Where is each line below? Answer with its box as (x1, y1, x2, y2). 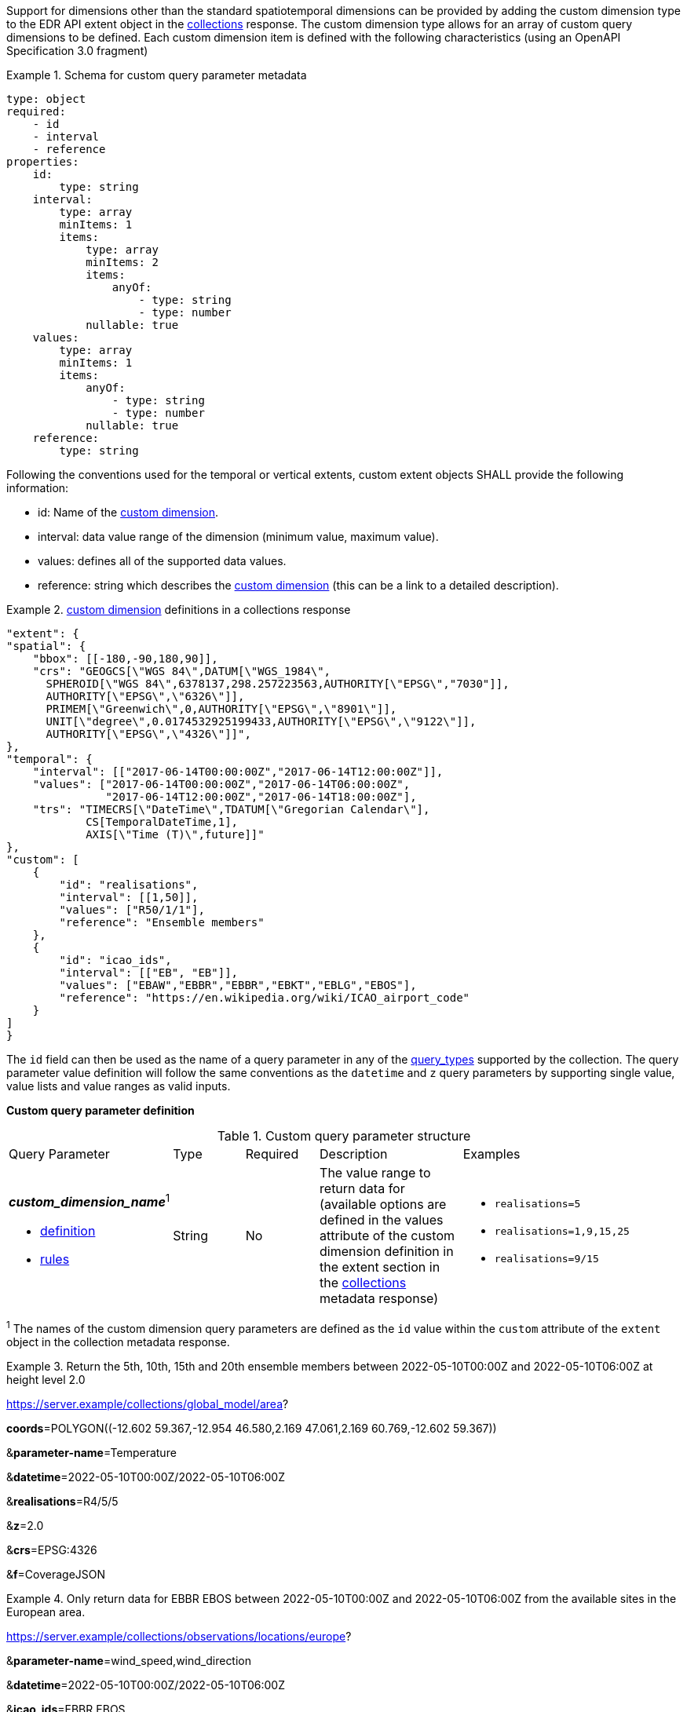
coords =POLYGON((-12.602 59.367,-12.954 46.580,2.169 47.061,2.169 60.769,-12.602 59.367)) (6, 1421, 497, 1435)
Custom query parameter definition (6, 1104, 195, 1117)
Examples (462, 1146, 521, 1162)
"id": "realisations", (59, 878, 199, 891)
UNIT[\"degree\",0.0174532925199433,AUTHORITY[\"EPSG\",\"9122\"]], (46, 715, 477, 728)
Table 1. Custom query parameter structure (217, 1128, 471, 1144)
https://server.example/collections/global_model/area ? (6, 1396, 289, 1411)
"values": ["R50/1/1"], (59, 903, 205, 916)
